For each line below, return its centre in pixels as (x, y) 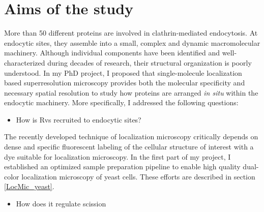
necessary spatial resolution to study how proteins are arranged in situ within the (131, 92)
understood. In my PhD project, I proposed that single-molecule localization (123, 72)
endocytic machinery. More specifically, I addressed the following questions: (121, 102)
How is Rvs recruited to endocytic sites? (79, 119)
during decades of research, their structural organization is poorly (150, 62)
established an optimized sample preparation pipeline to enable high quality (122, 166)
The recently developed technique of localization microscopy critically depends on (131, 137)
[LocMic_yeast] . (29, 186)
